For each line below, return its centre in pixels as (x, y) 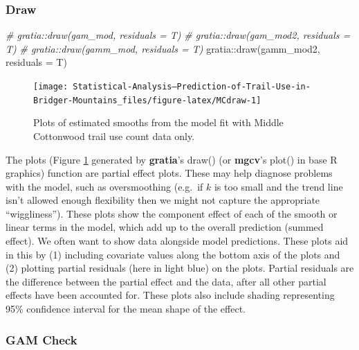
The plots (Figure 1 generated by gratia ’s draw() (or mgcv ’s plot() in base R (172, 159)
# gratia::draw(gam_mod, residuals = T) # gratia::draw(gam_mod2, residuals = (178, 35)
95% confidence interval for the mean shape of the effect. (126, 309)
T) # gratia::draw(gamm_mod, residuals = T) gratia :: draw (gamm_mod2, (163, 48)
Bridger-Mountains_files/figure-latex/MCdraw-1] (147, 100)
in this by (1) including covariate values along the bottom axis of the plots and (173, 254)
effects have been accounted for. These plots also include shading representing (170, 295)
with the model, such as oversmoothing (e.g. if (104, 186)
